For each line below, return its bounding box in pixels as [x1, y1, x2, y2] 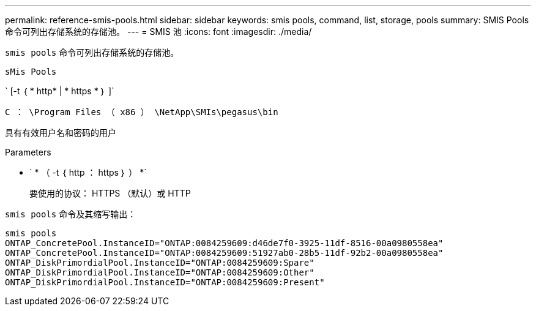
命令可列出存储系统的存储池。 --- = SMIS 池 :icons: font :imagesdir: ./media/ [5, 26, 312, 37]
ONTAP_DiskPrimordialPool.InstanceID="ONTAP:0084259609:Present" [5, 277, 325, 287]
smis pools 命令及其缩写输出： [5, 209, 136, 219]
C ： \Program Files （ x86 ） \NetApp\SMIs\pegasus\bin [5, 107, 278, 117]
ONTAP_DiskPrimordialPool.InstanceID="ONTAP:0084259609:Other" [5, 268, 315, 277]
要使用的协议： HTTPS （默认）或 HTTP [29, 188, 191, 198]
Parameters [5, 147, 51, 157]
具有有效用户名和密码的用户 [5, 127, 116, 138]
